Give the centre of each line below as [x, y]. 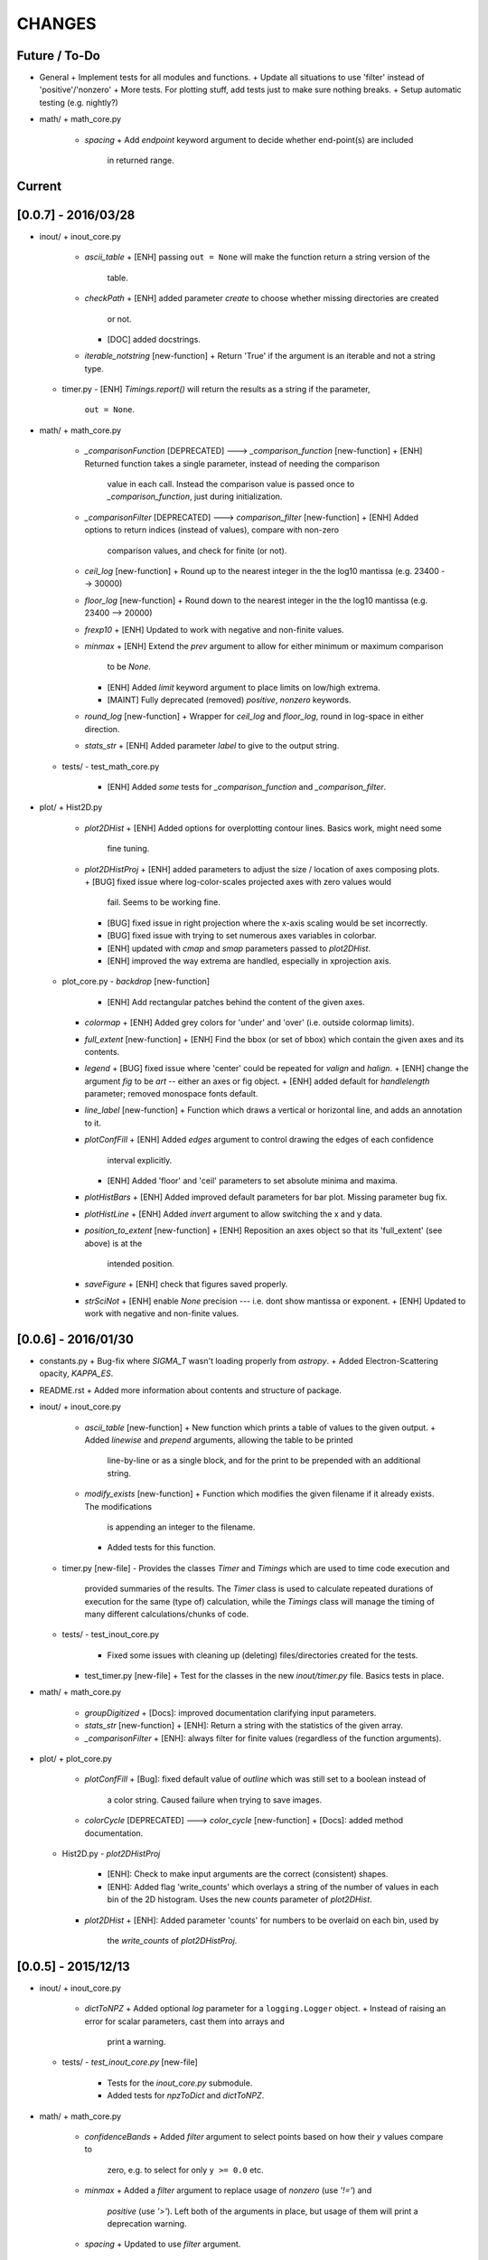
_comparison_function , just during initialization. [195, 496]
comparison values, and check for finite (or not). [197, 551]
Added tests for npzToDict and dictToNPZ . [186, 2095]
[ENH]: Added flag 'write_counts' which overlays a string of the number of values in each [273, 1887]
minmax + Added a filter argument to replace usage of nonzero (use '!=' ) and [228, 2190]
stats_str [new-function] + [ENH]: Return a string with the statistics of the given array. [244, 1726]
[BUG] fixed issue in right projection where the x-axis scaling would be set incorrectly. [267, 923]
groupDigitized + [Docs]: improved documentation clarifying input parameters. [230, 1712]
